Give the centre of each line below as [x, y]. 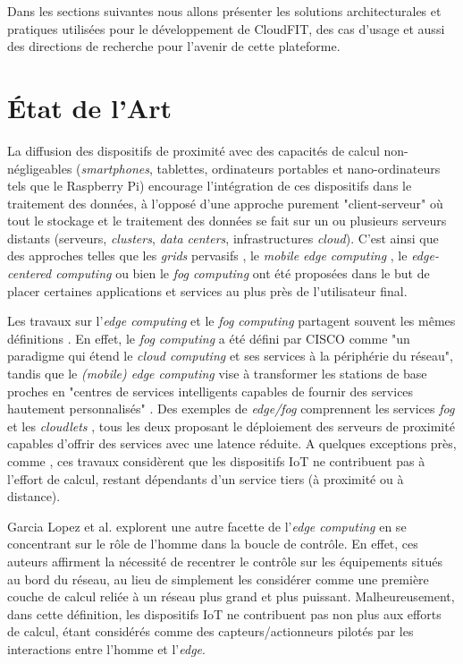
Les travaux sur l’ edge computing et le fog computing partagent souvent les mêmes [231, 321]
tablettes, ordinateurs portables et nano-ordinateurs [299, 168]
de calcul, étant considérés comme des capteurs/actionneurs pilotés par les [210, 631]
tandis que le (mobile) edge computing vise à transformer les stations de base [217, 374]
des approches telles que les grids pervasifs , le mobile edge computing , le [207, 255]
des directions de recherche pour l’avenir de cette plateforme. [174, 46]
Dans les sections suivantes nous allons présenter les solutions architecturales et [224, 11]
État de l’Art [89, 107]
